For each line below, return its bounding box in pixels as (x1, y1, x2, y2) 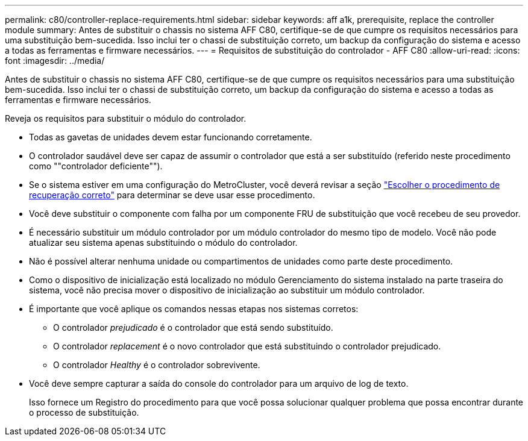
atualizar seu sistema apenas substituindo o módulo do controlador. (29, 237, 298, 248)
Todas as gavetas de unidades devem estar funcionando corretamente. (29, 132, 312, 142)
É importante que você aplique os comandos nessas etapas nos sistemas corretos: (29, 304, 359, 314)
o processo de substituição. (29, 407, 139, 418)
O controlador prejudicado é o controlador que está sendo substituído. (53, 322, 333, 333)
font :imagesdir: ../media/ (5, 55, 105, 66)
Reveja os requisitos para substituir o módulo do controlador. (5, 113, 247, 124)
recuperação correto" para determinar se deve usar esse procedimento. (29, 190, 315, 200)
